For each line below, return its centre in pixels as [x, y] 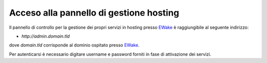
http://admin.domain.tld [46, 36]
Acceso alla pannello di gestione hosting [94, 13]
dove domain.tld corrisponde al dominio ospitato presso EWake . [74, 45]
